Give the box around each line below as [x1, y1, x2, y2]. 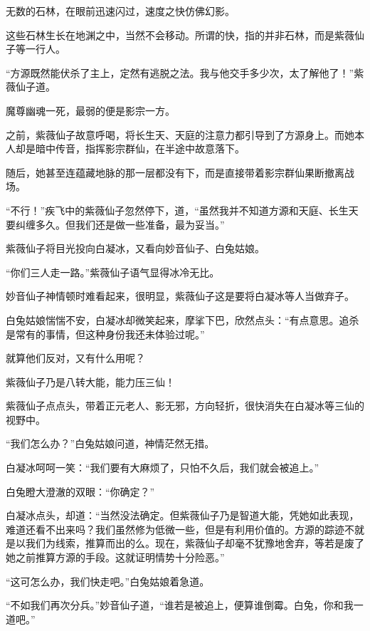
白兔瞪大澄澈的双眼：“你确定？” [6, 484, 155, 499]
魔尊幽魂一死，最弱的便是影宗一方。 [6, 103, 175, 118]
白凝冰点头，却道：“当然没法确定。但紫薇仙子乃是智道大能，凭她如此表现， [6, 508, 359, 523]
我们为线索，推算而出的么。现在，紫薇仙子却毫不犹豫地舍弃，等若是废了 [25, 536, 364, 551]
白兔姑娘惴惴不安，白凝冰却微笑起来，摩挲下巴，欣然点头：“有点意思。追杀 [6, 312, 359, 327]
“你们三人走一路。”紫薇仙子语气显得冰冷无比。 [6, 264, 220, 279]
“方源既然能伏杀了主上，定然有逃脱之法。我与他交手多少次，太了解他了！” [6, 65, 354, 80]
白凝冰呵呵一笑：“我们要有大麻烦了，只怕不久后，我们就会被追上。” [6, 460, 319, 475]
